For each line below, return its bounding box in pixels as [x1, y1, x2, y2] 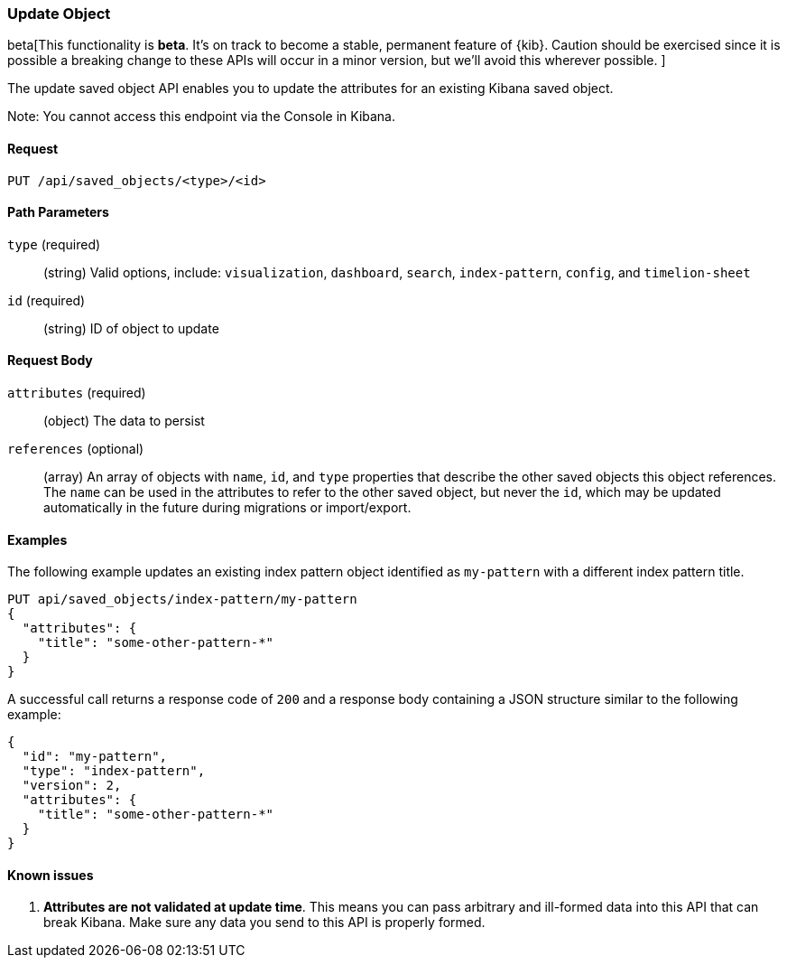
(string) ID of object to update [43, 320, 219, 336]
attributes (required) [7, 385, 146, 401]
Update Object [7, 5, 111, 23]
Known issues [7, 867, 94, 883]
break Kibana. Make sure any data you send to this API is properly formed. [43, 914, 486, 931]
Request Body [7, 352, 93, 369]
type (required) [7, 236, 101, 252]
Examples [7, 531, 68, 548]
